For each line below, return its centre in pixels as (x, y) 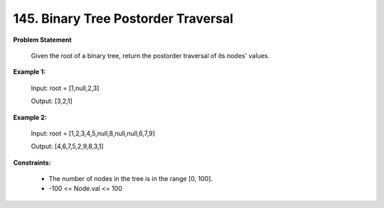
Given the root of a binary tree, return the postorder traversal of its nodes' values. (150, 55)
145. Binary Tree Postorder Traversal (123, 18)
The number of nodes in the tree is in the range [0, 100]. (131, 179)
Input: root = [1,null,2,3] (65, 88)
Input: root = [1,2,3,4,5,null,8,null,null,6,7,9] (93, 133)
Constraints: (32, 163)
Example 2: (30, 117)
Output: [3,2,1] (52, 101)
